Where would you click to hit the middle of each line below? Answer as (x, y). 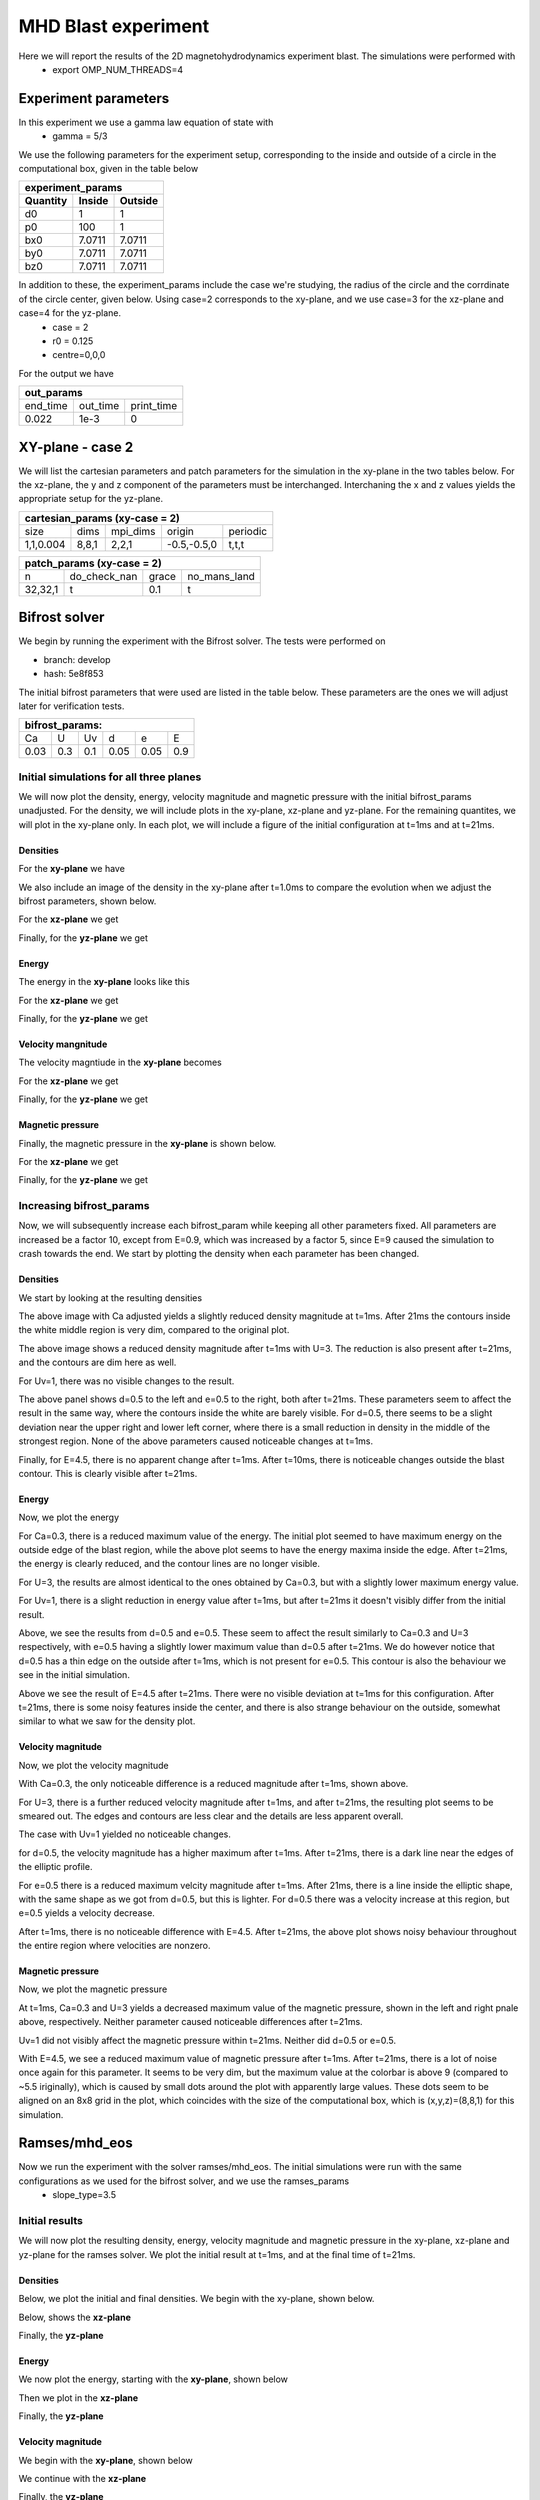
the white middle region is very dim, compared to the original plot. (154, 1330)
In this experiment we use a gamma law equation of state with (146, 122)
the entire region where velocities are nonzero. (114, 1946)
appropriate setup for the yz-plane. (91, 499)
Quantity (46, 201)
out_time (99, 406)
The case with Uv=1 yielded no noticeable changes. (125, 1834)
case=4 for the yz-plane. (70, 313)
